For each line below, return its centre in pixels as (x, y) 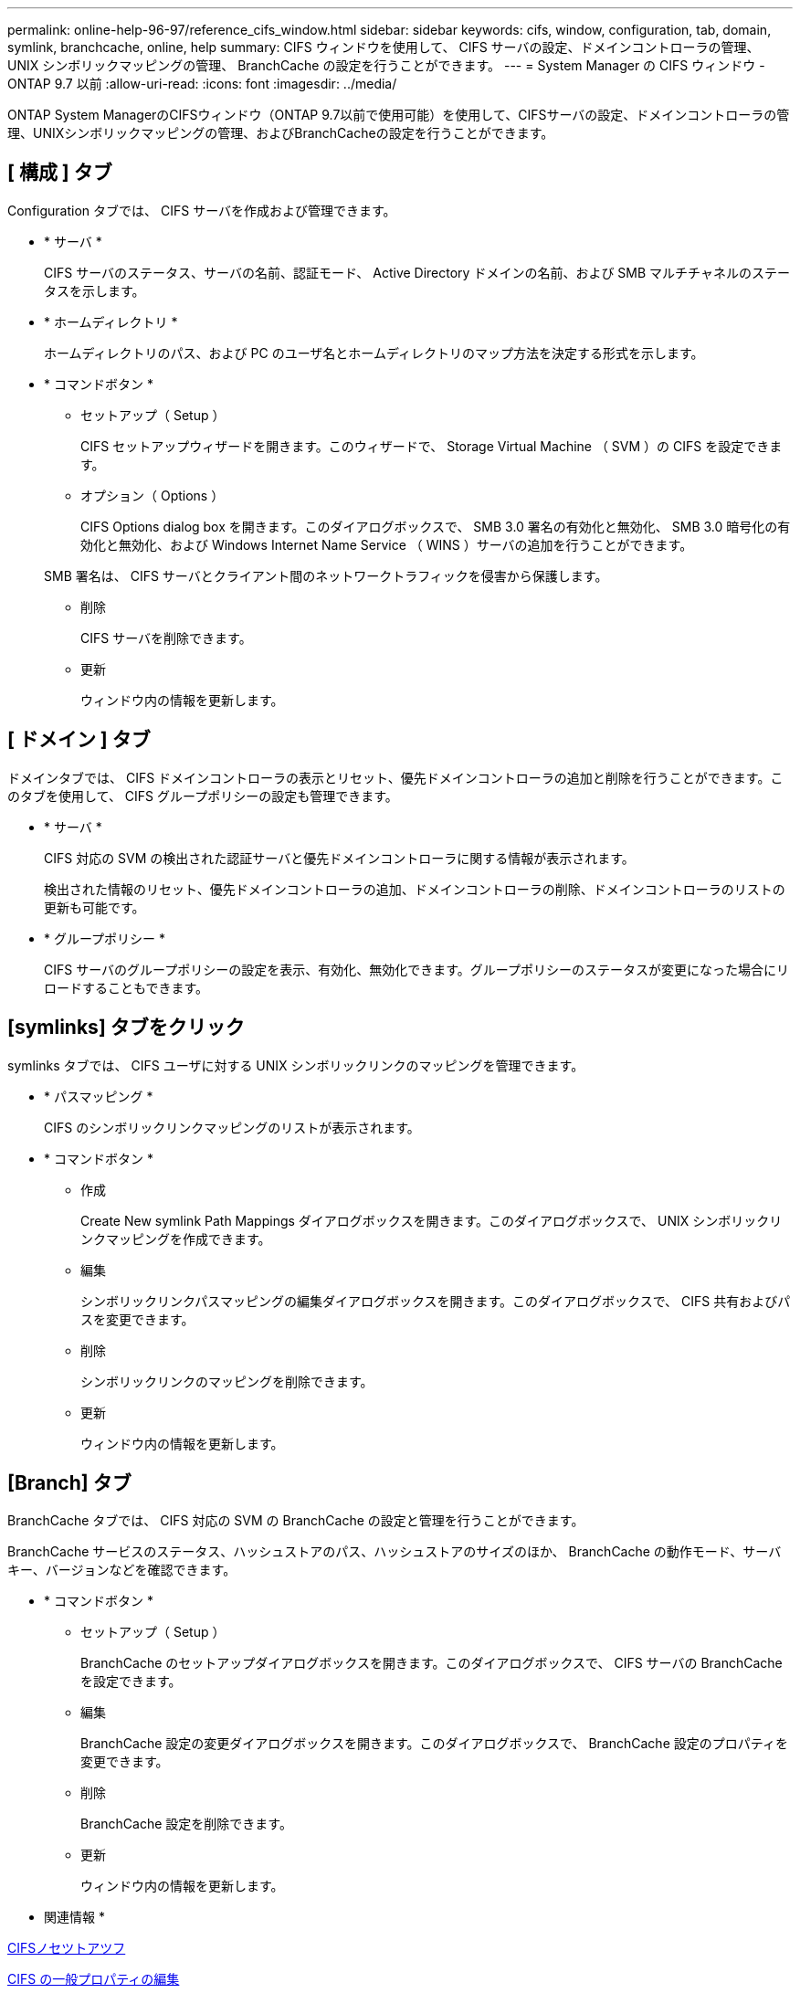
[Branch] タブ (69, 1482)
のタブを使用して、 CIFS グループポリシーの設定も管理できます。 (203, 796)
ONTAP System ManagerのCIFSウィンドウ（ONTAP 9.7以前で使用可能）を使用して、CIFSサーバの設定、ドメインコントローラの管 (399, 115)
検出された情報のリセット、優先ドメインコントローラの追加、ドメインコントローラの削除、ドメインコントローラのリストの (415, 889)
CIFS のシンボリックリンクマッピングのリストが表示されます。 (232, 1127)
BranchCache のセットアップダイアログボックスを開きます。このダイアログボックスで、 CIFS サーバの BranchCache (432, 1663)
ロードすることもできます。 (126, 987)
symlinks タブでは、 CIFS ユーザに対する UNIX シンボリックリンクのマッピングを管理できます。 (296, 1065)
